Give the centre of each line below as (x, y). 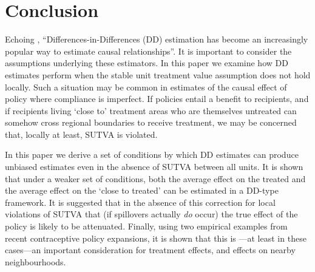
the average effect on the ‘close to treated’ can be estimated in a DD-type (142, 190)
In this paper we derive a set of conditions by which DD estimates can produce (152, 155)
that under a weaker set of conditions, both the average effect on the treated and (155, 178)
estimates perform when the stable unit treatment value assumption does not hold (158, 74)
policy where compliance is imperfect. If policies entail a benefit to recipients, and (157, 99)
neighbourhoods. (36, 261)
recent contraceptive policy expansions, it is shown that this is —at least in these (156, 238)
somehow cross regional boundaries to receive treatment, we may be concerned (151, 122)
